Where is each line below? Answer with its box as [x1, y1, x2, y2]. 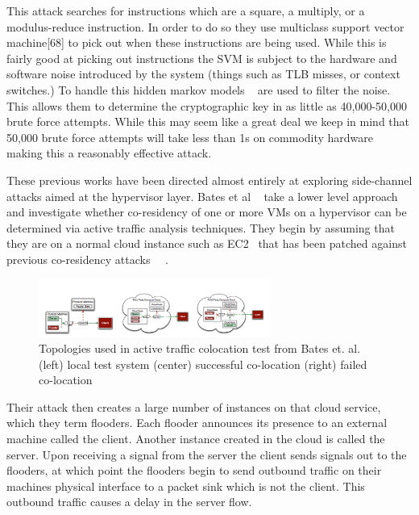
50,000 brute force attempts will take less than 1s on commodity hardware [6, 128, 374, 145]
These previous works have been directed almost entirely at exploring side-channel [6, 171, 413, 188]
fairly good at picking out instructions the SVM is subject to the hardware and [6, 49, 397, 66]
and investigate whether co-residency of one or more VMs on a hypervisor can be [6, 203, 407, 220]
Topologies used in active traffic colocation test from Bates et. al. [39, 340, 361, 357]
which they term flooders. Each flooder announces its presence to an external [6, 414, 388, 431]
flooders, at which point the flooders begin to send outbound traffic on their [6, 462, 382, 479]
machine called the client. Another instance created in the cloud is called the [6, 430, 385, 447]
